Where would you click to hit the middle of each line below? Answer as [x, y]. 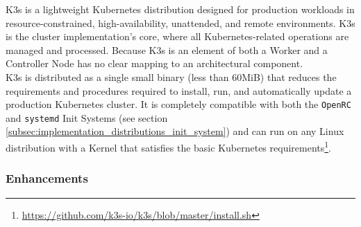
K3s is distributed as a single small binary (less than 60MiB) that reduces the [171, 76]
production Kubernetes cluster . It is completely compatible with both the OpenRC [178, 104]
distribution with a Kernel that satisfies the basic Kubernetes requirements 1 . [168, 146]
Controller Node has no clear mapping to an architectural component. [154, 63]
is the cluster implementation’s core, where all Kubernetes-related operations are [177, 36]
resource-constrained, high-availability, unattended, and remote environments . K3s [180, 22]
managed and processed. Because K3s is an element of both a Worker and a [167, 49]
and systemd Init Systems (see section [87, 117]
